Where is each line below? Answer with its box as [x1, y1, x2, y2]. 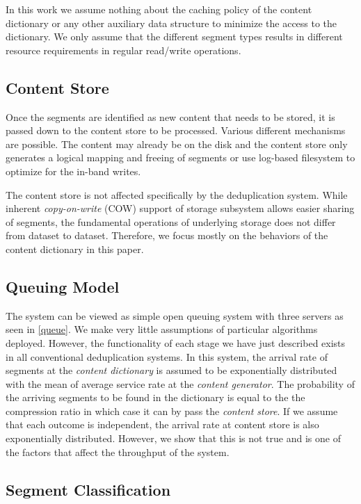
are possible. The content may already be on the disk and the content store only [6, 136, 348, 151]
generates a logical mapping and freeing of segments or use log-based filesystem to [6, 150, 355, 165]
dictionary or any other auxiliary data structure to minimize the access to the [6, 15, 337, 30]
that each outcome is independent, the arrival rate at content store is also [6, 417, 319, 432]
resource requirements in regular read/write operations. [6, 42, 241, 57]
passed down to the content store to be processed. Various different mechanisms [6, 123, 346, 138]
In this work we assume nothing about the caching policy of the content [6, 2, 312, 16]
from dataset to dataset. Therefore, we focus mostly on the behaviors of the [6, 228, 328, 243]
